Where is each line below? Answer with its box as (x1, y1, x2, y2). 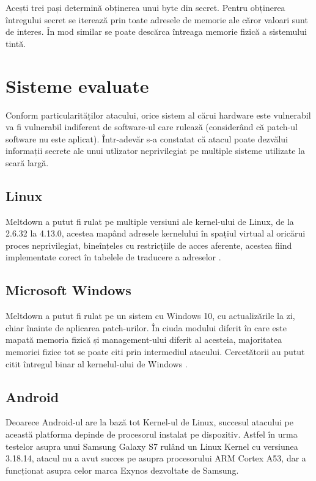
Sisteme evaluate (6, 73, 149, 98)
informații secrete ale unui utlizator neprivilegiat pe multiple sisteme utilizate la (6, 144, 305, 157)
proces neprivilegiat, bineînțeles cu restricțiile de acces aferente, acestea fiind (6, 238, 292, 251)
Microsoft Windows (6, 281, 131, 299)
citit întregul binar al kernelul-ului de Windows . (6, 357, 188, 370)
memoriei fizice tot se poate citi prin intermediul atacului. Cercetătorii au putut (6, 345, 305, 358)
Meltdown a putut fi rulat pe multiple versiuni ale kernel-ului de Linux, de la (6, 215, 294, 227)
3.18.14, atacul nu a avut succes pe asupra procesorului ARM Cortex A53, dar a (6, 452, 306, 464)
